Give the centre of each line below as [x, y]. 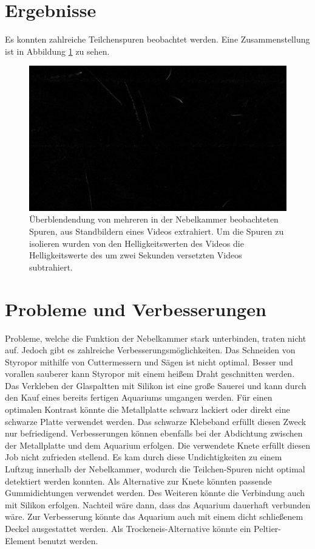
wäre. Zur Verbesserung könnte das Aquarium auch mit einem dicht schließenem [154, 516]
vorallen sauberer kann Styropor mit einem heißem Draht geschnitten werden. [150, 374]
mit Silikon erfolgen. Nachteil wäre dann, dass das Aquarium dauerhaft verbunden [158, 504]
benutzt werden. [68, 540]
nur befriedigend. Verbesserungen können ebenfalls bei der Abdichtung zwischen [154, 433]
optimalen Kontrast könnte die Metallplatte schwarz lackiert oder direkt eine [147, 409]
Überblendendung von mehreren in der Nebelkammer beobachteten [154, 219]
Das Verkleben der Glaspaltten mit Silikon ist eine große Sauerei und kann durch [156, 385]
